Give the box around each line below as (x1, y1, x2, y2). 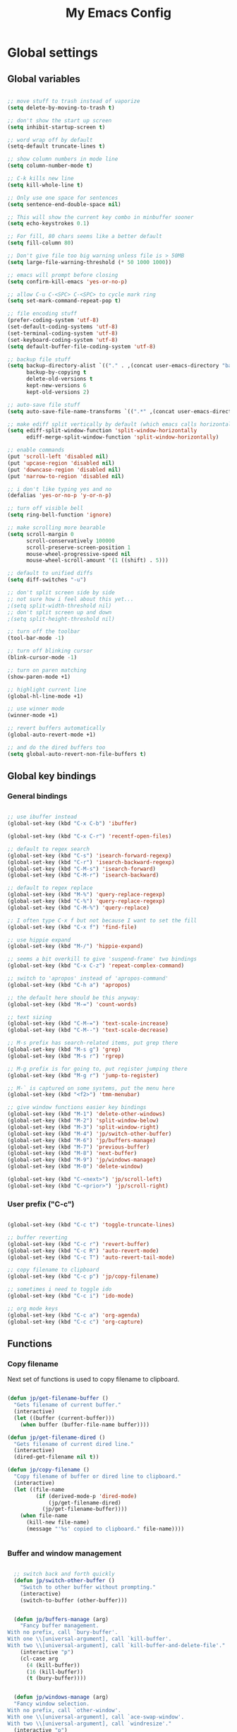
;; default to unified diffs (7, 570, 93, 577)
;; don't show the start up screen (7, 117, 112, 124)
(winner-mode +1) (7, 712, 59, 719)
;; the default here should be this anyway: (7, 994, 140, 1001)
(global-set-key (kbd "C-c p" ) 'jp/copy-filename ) (7, 1273, 159, 1280)
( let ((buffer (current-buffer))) (13, 1414, 115, 1421)
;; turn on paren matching (7, 666, 87, 674)
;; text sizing (7, 1014, 52, 1021)
